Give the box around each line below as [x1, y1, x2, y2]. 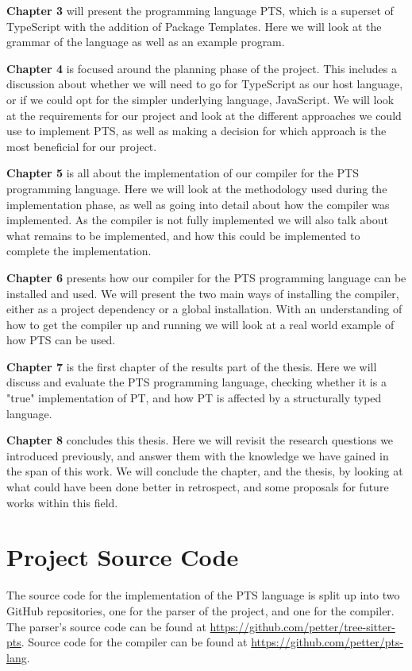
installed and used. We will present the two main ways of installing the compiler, [6, 285, 399, 301]
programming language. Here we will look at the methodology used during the [6, 180, 387, 196]
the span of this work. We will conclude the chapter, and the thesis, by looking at [6, 463, 403, 479]
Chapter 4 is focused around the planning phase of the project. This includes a [6, 60, 397, 76]
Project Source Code [6, 541, 239, 573]
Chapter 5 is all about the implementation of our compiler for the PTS [6, 165, 360, 181]
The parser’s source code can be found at [6, 618, 206, 634]
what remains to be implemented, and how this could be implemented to [6, 227, 360, 243]
